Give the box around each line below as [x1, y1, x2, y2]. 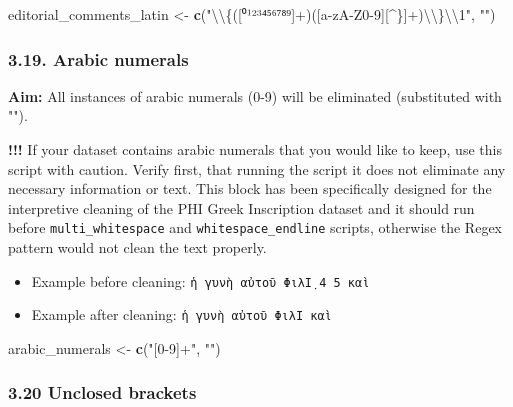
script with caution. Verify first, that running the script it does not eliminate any [8, 158, 506, 179]
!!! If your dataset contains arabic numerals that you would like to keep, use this [8, 139, 502, 159]
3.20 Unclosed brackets [8, 380, 197, 405]
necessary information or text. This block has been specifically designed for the [8, 178, 492, 199]
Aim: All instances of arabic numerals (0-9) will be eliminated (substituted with [8, 85, 502, 106]
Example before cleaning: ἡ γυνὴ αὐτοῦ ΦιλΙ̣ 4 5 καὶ [31, 270, 370, 291]
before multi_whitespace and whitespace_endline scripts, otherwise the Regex [8, 217, 502, 238]
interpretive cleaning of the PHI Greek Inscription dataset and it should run [8, 197, 475, 218]
